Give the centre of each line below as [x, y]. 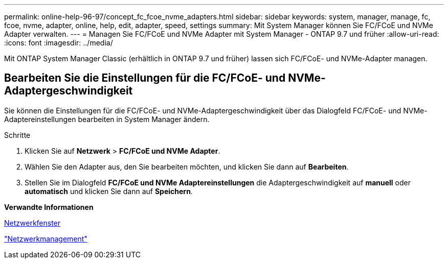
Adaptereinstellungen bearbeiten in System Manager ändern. [107, 119]
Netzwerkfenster [32, 223]
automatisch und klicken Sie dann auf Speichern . [109, 191]
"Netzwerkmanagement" [46, 238]
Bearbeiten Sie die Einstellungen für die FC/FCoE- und [145, 78]
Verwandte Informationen [49, 207]
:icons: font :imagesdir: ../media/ [59, 43]
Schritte [17, 135]
